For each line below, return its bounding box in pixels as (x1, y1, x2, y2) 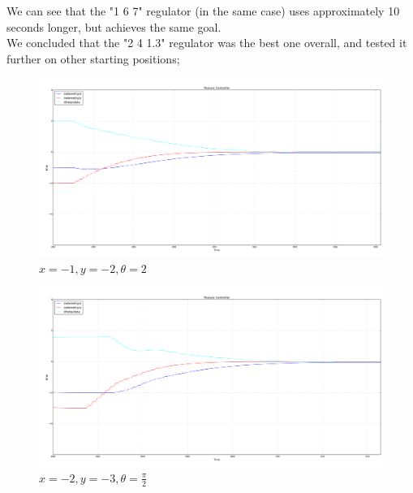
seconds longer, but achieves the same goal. (6, 18, 222, 35)
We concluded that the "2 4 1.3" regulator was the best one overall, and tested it (6, 34, 407, 51)
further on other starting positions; (6, 50, 180, 67)
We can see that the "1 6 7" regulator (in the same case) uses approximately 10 (6, 2, 400, 19)
